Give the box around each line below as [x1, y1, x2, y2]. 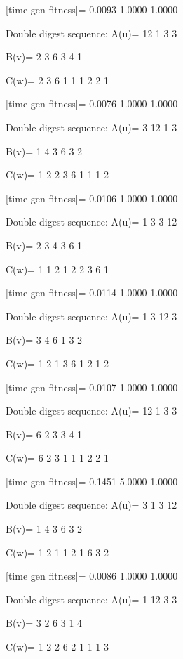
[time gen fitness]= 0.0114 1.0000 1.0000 [6, 285, 178, 300]
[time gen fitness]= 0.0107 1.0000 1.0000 [6, 379, 178, 394]
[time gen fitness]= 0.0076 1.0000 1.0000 [6, 96, 178, 111]
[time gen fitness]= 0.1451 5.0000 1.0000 [6, 474, 178, 488]
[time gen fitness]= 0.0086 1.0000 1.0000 [6, 568, 178, 583]
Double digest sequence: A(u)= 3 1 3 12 [6, 497, 177, 512]
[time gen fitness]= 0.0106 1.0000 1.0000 [6, 190, 178, 205]
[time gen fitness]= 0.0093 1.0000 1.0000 [6, 2, 178, 16]
